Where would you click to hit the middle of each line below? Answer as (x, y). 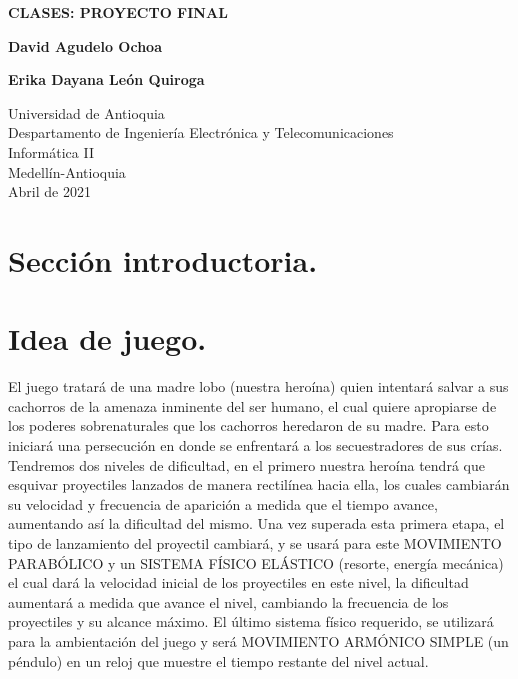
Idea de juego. (107, 338)
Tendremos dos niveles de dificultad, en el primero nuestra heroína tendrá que (246, 464)
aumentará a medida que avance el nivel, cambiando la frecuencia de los (228, 601)
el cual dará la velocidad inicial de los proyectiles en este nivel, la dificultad (238, 582)
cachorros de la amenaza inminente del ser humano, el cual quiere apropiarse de (252, 405)
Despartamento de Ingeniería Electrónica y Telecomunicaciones (201, 132)
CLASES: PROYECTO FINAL (118, 12)
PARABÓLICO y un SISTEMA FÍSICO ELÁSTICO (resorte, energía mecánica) (256, 562)
